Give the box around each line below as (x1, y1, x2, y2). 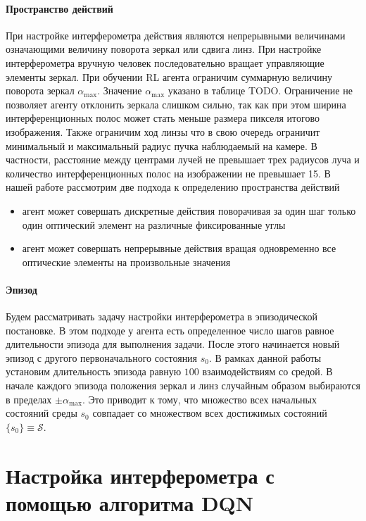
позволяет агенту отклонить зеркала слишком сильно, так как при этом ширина (6, 96, 346, 111)
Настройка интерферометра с (6, 460, 274, 489)
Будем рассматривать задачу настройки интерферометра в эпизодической (6, 309, 317, 324)
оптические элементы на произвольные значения (22, 254, 231, 269)
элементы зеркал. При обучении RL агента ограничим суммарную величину (6, 69, 333, 84)
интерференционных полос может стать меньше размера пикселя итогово (6, 111, 320, 125)
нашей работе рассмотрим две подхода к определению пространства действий (6, 180, 340, 194)
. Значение (97, 83, 142, 98)
